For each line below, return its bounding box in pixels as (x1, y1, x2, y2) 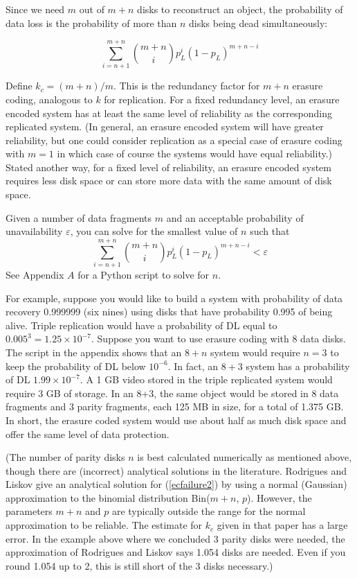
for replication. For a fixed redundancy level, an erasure (104, 91, 340, 106)
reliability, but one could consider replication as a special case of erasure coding (6, 132, 342, 147)
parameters (6, 504, 53, 518)
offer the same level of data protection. (6, 426, 170, 441)
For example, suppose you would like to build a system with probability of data (6, 290, 343, 305)
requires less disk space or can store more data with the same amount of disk (6, 173, 332, 188)
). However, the (247, 490, 312, 505)
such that (250, 224, 290, 238)
